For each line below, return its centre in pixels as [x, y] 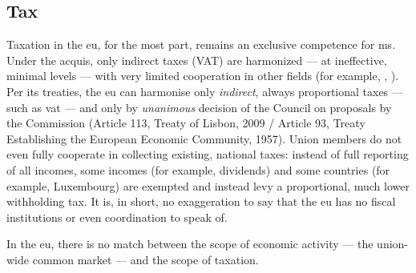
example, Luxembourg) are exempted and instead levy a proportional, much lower [208, 185]
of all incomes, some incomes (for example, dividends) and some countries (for [198, 169]
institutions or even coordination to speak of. [117, 217]
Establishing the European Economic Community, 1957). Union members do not [204, 138]
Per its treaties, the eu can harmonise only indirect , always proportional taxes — [205, 91]
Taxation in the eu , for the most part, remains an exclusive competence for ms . [201, 44]
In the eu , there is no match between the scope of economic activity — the [190, 244]
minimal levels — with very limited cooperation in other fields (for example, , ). [203, 76]
